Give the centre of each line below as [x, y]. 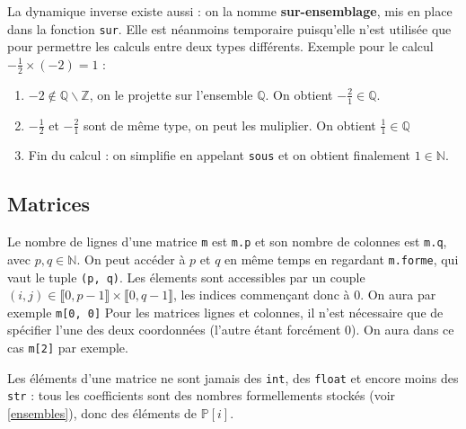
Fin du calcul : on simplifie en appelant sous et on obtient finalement [220, 155]
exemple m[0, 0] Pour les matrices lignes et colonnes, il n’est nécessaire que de [225, 312]
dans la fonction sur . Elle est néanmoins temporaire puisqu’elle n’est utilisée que [229, 28]
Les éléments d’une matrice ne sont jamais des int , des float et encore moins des [233, 377]
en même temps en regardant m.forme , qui [342, 259]
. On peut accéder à [131, 259]
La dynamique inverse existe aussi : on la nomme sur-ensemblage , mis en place [230, 11]
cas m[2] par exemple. [68, 347]
